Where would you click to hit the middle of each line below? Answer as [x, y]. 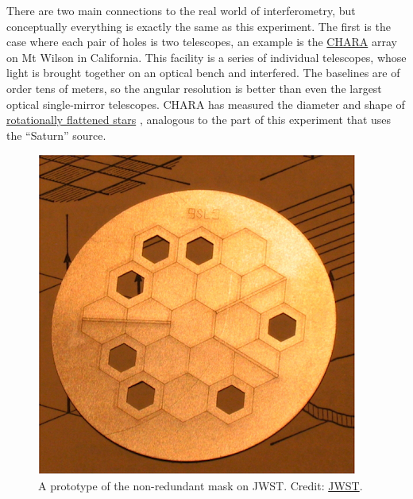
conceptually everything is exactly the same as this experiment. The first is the [199, 26]
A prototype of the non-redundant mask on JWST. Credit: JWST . [201, 485]
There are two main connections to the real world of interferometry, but [181, 10]
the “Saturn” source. [56, 135]
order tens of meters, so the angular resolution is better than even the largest [194, 88]
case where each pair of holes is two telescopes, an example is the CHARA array [202, 42]
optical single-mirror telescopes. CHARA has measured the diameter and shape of [206, 104]
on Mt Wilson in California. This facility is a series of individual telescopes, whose [206, 57]
